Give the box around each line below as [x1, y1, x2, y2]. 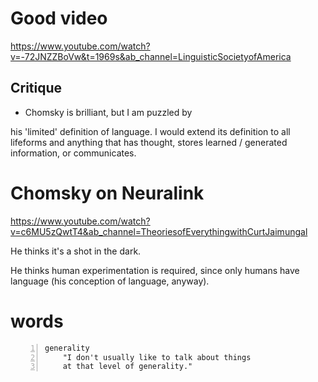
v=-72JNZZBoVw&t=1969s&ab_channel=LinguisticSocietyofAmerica [10, 50, 292, 62]
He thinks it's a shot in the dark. [10, 245, 142, 257]
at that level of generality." [62, 362, 193, 372]
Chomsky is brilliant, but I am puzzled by [24, 106, 193, 118]
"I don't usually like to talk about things [62, 352, 252, 362]
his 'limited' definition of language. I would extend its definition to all [10, 125, 291, 137]
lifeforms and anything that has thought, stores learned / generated [10, 136, 288, 148]
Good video [10, 7, 108, 30]
